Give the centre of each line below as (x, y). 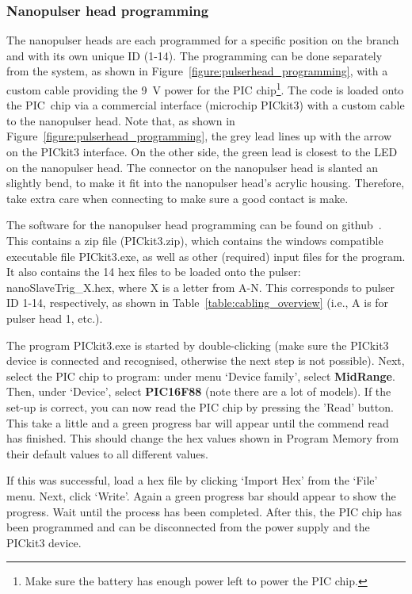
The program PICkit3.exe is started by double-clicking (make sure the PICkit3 (198, 345)
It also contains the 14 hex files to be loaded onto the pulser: (154, 272)
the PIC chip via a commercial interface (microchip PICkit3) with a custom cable (206, 105)
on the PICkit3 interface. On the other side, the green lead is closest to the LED (202, 152)
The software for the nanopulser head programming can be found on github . (194, 225)
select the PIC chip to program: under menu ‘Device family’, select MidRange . (201, 376)
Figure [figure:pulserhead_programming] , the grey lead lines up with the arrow (199, 136)
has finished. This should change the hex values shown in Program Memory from (203, 438)
